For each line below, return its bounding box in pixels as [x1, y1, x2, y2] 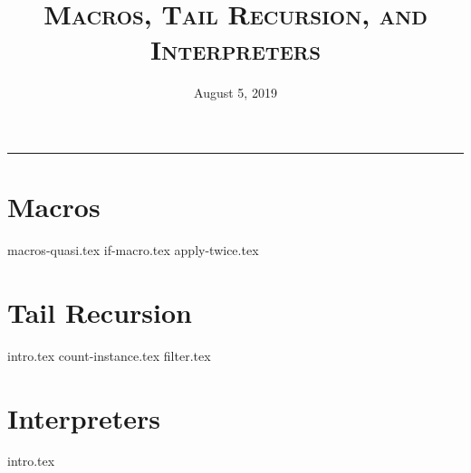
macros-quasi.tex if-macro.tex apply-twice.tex [7, 241, 259, 260]
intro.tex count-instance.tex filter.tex [7, 345, 211, 364]
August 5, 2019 [194, 83, 277, 102]
